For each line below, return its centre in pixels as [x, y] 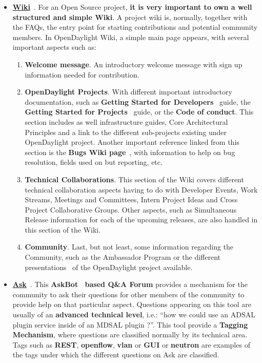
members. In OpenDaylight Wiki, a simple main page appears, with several [131, 37]
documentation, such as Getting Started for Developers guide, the [138, 101]
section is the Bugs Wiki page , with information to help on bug [130, 152]
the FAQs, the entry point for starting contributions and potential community [135, 27]
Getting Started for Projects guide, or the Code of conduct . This [139, 112]
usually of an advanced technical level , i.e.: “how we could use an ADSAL [134, 314]
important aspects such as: [54, 47]
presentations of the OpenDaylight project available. [109, 267]
